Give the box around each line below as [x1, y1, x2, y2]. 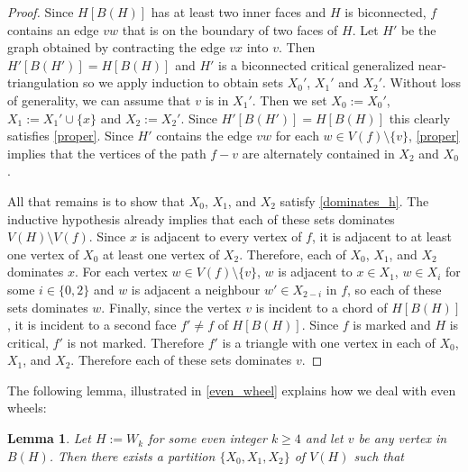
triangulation [7, 73, 79, 92]
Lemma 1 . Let [7, 429, 91, 448]
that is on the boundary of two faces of [122, 20, 338, 39]
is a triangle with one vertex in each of [222, 332, 436, 351]
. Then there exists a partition [49, 446, 216, 465]
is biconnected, [344, 3, 427, 21]
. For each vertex [74, 262, 168, 281]
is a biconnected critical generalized [218, 55, 415, 74]
